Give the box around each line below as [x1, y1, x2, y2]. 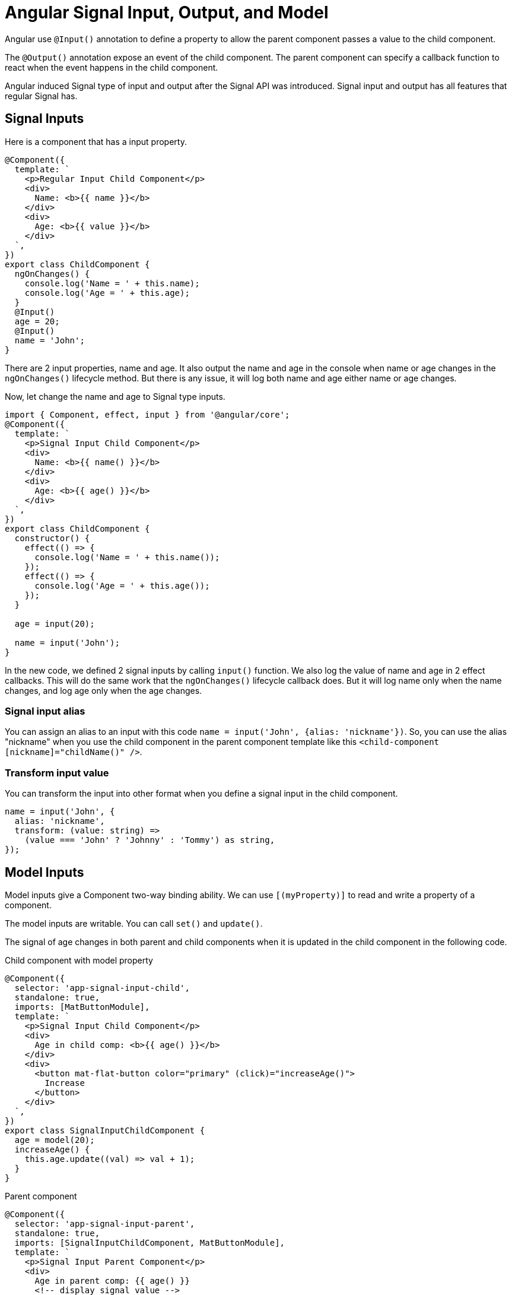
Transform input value [5, 766, 109, 779]
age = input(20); [14, 618, 95, 628]
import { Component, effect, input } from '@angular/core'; [5, 409, 290, 419]
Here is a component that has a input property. [5, 136, 187, 147]
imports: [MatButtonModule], [14, 1002, 150, 1012]
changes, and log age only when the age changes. [5, 685, 202, 696]
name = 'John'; [14, 335, 85, 345]
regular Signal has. [5, 90, 78, 101]
